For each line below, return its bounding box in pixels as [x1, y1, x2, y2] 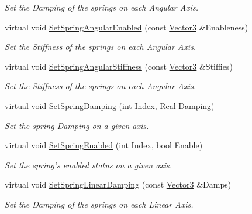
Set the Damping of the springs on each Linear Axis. [5, 198, 194, 210]
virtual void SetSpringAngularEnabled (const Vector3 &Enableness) [5, 21, 248, 33]
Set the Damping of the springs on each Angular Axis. [5, 1, 198, 13]
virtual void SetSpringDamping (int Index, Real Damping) [5, 99, 215, 111]
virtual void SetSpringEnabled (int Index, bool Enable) [5, 139, 203, 151]
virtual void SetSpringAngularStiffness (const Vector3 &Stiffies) [5, 60, 233, 72]
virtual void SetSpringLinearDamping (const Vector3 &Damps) [5, 178, 232, 191]
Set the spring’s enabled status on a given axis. [5, 158, 172, 171]
